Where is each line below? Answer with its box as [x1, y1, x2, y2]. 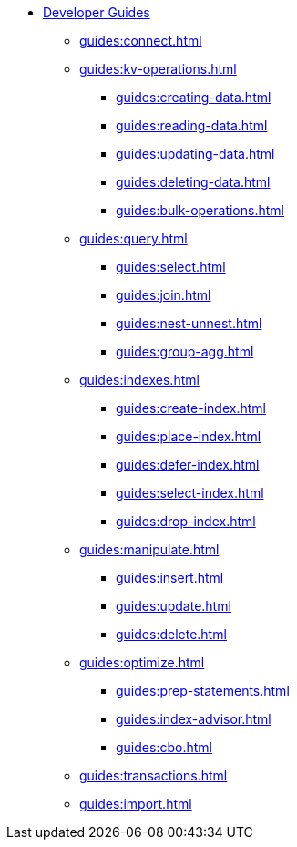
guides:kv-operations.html [79, 61, 237, 77]
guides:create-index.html [116, 400, 266, 416]
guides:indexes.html [79, 372, 200, 387]
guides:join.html [116, 287, 211, 303]
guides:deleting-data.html [116, 174, 271, 190]
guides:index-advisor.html [116, 711, 271, 727]
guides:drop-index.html [116, 513, 256, 529]
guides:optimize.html [79, 655, 205, 670]
